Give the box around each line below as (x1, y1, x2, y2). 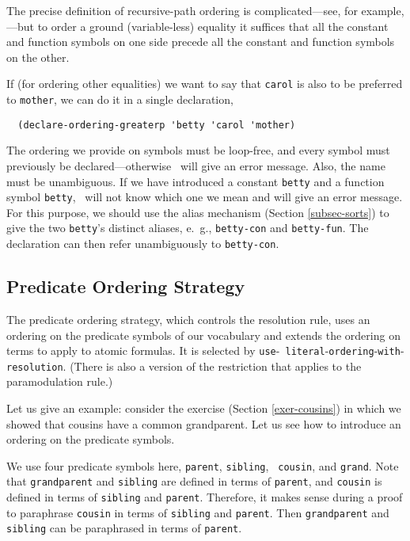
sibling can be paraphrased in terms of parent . (6, 520, 242, 536)
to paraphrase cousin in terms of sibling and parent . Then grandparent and (6, 504, 389, 520)
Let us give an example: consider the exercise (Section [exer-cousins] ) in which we (6, 400, 401, 417)
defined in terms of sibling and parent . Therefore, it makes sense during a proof (6, 489, 403, 505)
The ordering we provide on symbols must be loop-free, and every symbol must (6, 142, 390, 158)
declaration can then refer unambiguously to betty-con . (6, 235, 279, 252)
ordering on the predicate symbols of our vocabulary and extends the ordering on (6, 326, 401, 343)
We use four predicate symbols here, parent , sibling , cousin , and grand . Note (6, 457, 399, 474)
